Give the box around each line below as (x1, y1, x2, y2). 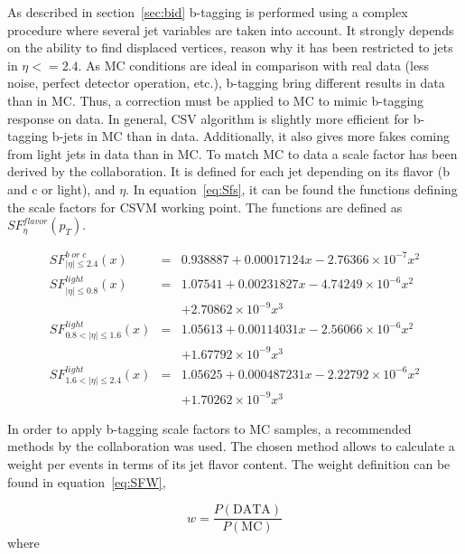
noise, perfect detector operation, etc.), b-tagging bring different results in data (7, 73, 445, 92)
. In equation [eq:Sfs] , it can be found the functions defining (126, 179, 458, 198)
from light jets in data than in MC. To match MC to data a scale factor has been (7, 144, 458, 163)
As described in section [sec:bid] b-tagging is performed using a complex (7, 3, 408, 21)
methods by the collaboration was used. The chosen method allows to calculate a (7, 437, 455, 456)
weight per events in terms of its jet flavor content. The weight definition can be (7, 454, 451, 473)
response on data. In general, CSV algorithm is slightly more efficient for (7, 108, 409, 127)
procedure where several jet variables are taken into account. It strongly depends (7, 20, 454, 39)
